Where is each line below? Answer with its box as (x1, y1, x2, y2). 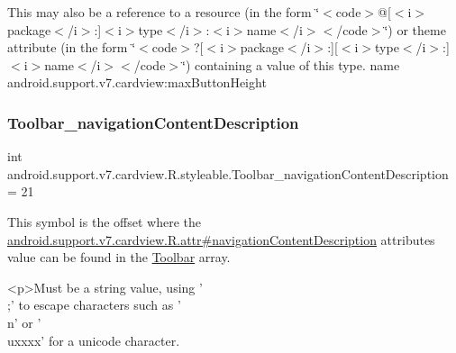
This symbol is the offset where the (7, 212, 201, 231)
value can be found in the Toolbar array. (7, 248, 231, 267)
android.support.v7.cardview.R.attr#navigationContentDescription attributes (7, 230, 435, 249)
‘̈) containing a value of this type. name (182, 55, 400, 74)
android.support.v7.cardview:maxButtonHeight (7, 73, 267, 92)
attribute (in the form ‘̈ (7, 38, 136, 57)
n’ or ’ (7, 312, 41, 331)
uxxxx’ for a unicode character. (7, 330, 180, 349)
